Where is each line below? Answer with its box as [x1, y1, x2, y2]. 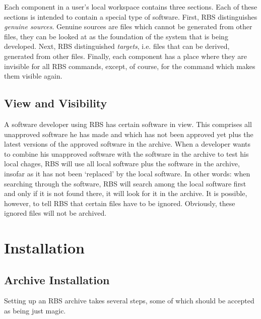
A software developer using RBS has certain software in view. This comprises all [4, 118, 252, 129]
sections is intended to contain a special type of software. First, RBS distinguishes [4, 11, 257, 22]
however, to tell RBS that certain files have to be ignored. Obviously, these [4, 198, 235, 208]
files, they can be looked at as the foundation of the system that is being [4, 31, 228, 41]
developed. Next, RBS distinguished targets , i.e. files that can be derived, [4, 41, 230, 51]
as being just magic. [4, 305, 66, 316]
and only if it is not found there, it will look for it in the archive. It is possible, [4, 188, 247, 199]
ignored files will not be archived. [4, 208, 107, 218]
